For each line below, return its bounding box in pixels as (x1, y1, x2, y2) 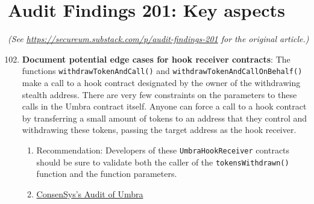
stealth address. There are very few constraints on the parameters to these (22, 88, 297, 100)
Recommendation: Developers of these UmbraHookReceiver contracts (36, 143, 290, 156)
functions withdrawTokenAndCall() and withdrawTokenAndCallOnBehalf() (22, 64, 303, 77)
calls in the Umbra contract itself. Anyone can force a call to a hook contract (22, 100, 307, 113)
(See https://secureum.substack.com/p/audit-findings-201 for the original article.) (8, 32, 309, 45)
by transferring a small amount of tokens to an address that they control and (22, 111, 307, 124)
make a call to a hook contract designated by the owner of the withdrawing (22, 76, 301, 88)
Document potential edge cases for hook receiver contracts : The (22, 52, 290, 65)
